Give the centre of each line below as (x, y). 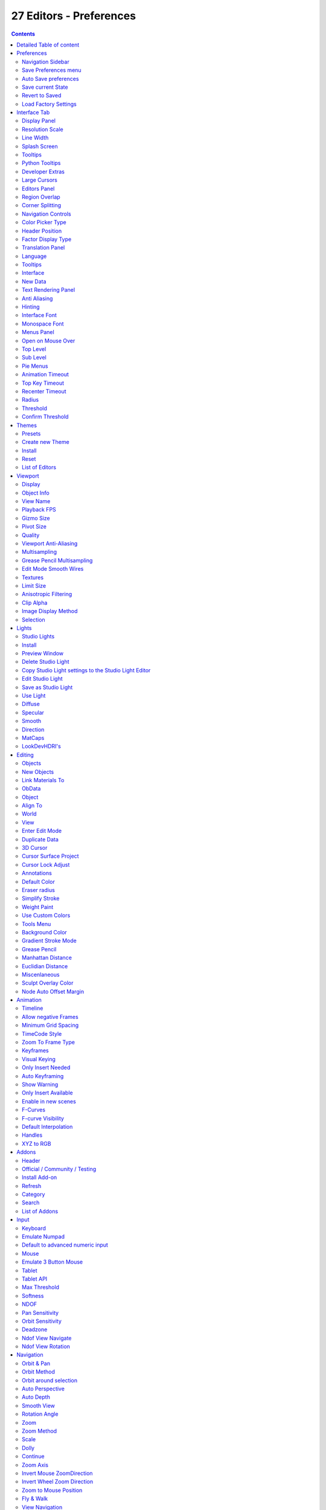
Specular (33, 712)
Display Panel (39, 121)
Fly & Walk (35, 1499)
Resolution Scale (43, 129)
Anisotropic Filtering (47, 594)
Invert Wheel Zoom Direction (58, 1482)
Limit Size (34, 585)
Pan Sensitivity (40, 1312)
